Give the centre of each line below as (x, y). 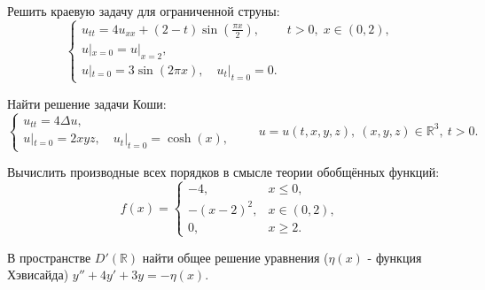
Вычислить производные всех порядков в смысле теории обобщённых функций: (223, 172)
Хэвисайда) (38, 275)
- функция (395, 257)
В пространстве (49, 257)
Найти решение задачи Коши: (87, 103)
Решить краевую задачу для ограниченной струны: (144, 11)
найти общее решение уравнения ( (235, 257)
